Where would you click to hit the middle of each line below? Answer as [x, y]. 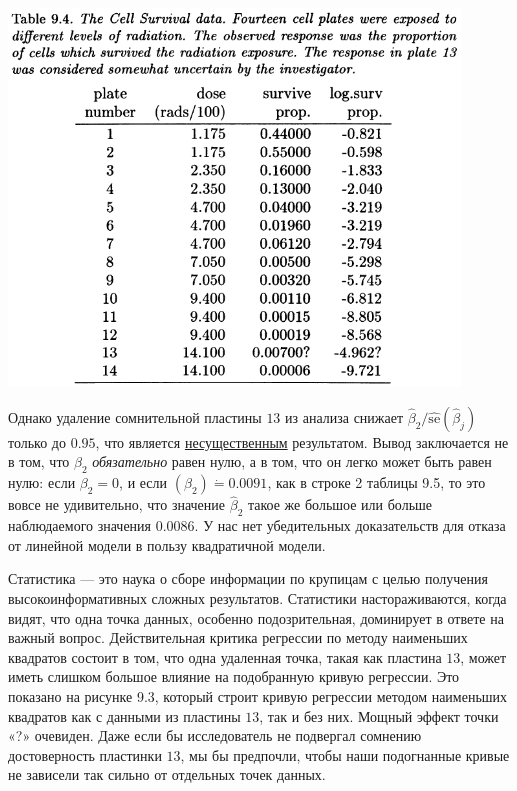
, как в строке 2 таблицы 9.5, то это [376, 482]
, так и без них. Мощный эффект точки [379, 715]
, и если [143, 482]
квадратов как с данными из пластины [124, 715]
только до [37, 441]
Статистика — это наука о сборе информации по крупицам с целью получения [248, 578]
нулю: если [42, 482]
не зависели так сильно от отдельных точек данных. [167, 774]
